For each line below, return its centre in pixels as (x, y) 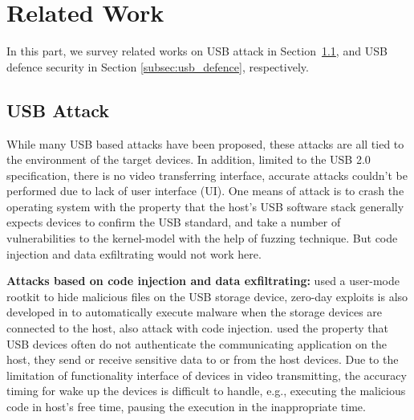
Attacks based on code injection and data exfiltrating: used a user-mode (203, 281)
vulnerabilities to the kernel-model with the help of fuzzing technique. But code (202, 238)
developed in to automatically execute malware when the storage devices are (195, 312)
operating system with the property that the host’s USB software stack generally (205, 206)
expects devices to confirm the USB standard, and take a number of (174, 222)
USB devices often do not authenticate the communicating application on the (197, 343)
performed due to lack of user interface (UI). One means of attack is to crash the (205, 191)
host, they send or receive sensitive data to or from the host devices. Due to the (203, 359)
